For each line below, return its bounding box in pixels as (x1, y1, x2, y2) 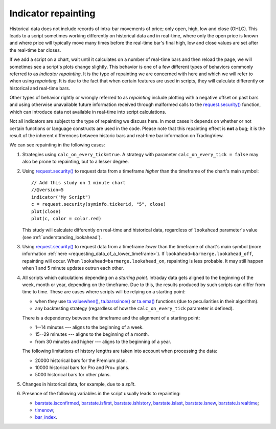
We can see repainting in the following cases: (9, 142, 105, 148)
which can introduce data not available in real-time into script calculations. (9, 109, 166, 115)
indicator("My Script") (31, 194, 91, 200)
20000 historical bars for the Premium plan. (35, 357, 127, 363)
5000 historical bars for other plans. (35, 372, 111, 378)
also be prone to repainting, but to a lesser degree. (22, 159, 129, 165)
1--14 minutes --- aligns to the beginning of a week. (35, 324, 144, 330)
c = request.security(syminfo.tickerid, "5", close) (31, 201, 166, 207)
